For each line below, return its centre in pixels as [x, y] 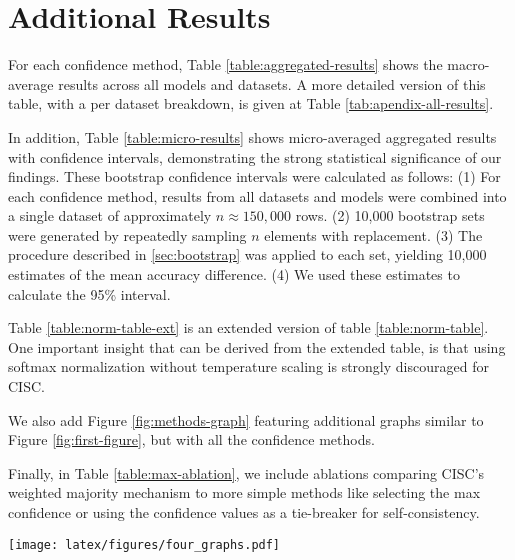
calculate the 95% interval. [89, 293]
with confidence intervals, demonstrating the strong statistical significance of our [255, 156]
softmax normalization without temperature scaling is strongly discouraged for [248, 366]
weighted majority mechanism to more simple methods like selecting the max [244, 492]
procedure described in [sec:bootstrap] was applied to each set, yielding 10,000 [247, 254]
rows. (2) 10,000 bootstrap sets [390, 215]
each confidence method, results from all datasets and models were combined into [257, 195]
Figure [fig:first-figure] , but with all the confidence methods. [191, 439]
